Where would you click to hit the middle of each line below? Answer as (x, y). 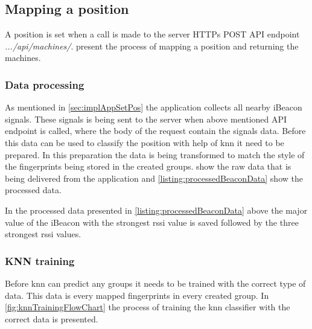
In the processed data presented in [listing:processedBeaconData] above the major (156, 210)
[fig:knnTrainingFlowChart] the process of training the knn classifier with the (148, 307)
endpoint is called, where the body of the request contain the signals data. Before (155, 131)
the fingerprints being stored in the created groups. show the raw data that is (148, 166)
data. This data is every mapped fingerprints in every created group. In (137, 295)
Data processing (45, 84)
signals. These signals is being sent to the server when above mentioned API (146, 119)
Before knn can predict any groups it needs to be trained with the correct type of (155, 283)
